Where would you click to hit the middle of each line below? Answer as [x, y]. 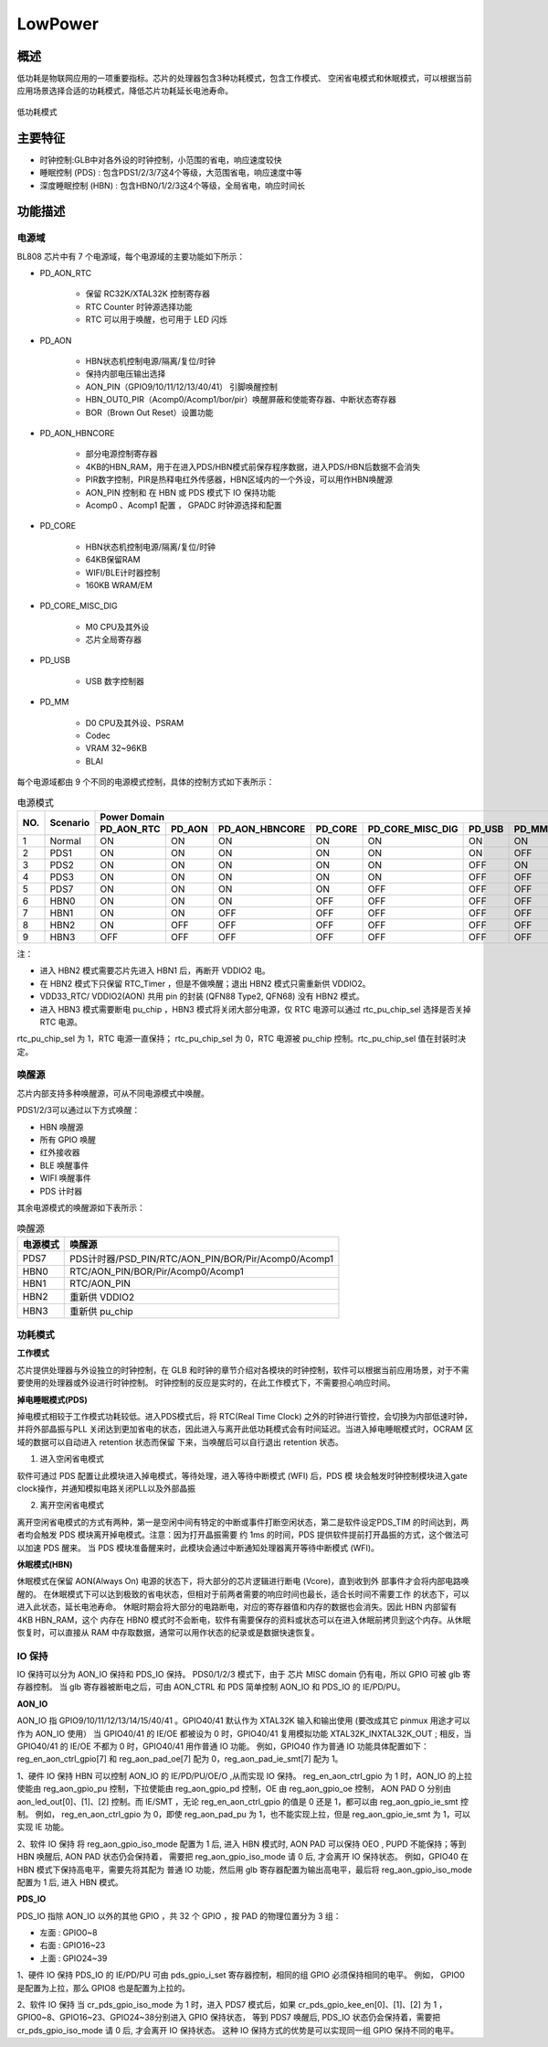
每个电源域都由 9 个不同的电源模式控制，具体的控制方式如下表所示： [146, 782]
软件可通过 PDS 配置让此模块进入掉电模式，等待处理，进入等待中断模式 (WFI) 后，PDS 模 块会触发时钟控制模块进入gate [242, 1475]
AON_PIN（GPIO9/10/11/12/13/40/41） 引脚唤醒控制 [182, 386]
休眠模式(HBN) [45, 1564]
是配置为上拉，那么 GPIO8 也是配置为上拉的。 [104, 1988]
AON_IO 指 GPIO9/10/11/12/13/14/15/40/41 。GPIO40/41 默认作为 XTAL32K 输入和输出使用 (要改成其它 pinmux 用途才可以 [243, 1720]
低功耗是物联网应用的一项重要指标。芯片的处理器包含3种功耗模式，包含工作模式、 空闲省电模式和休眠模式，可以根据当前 [244, 79]
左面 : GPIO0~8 [68, 1933]
